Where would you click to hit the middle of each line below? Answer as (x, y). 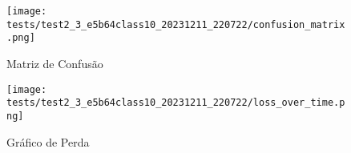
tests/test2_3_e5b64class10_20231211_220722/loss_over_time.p (176, 103)
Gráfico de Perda (48, 141)
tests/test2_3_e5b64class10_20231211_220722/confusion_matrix (176, 24)
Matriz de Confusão (55, 63)
